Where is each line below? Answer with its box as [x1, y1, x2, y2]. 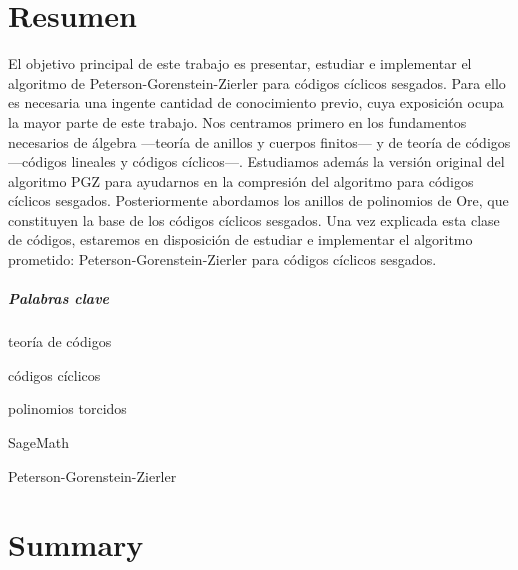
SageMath [8, 432, 70, 452]
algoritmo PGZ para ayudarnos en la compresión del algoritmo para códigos [8, 170, 474, 191]
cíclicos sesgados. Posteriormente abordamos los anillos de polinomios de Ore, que [8, 190, 509, 211]
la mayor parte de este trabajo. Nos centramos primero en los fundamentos [8, 111, 467, 132]
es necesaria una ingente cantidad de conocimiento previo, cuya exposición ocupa [8, 92, 504, 113]
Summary [8, 524, 144, 565]
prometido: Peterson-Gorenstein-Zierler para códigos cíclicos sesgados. [8, 249, 437, 270]
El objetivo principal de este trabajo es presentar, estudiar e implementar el [8, 53, 472, 74]
